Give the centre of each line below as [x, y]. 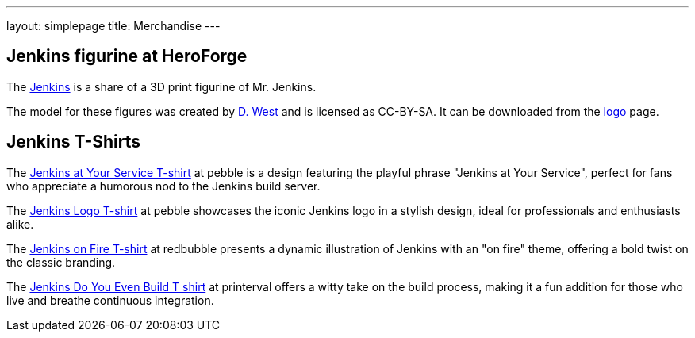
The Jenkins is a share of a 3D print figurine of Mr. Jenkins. [161, 86]
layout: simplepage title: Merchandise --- [113, 26]
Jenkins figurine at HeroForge [127, 56]
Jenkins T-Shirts [74, 142]
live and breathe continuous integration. [110, 300]
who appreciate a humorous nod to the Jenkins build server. [163, 186]
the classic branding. [61, 262]
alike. [20, 224]
